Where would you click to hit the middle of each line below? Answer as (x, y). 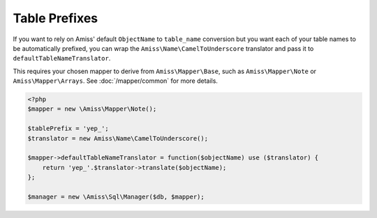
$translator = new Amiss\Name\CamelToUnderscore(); (118, 138)
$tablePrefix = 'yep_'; (68, 129)
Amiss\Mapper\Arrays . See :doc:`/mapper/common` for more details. (115, 81)
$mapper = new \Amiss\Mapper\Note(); (92, 109)
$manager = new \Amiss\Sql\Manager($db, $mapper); (116, 197)
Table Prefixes (55, 18)
